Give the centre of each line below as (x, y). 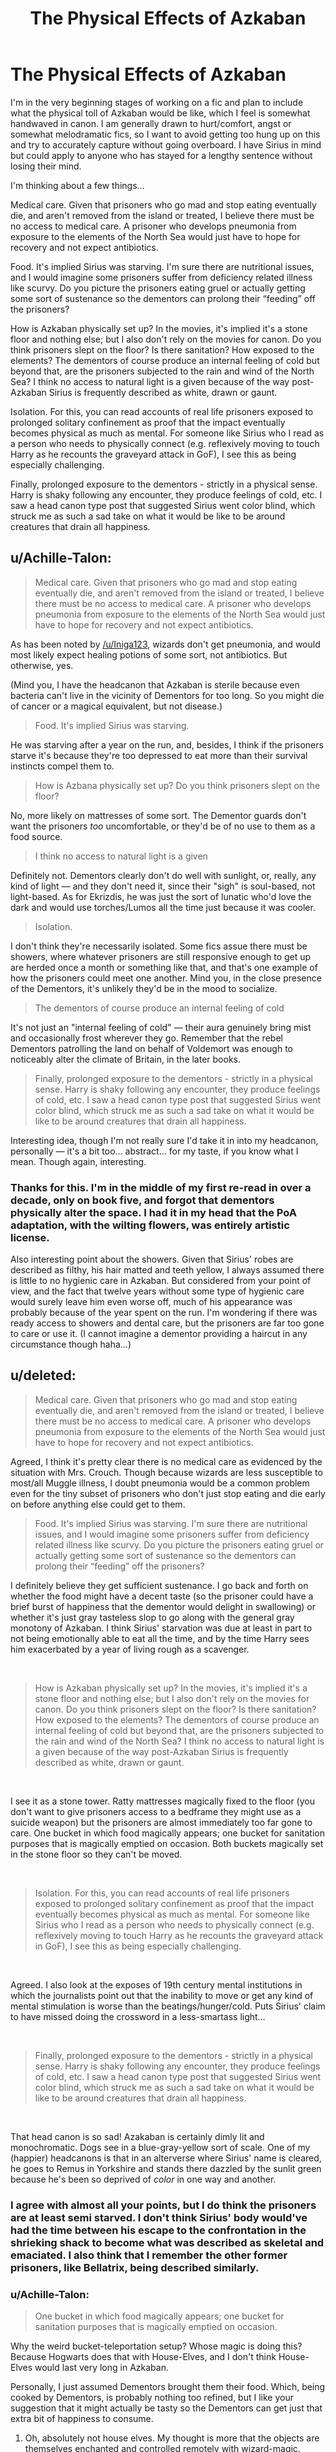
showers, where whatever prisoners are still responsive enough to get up (161, 956)
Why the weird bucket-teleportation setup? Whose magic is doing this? (156, 2346)
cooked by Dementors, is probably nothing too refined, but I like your (152, 2398)
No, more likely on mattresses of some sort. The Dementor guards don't (158, 815)
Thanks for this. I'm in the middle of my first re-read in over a (161, 1187)
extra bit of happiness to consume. (82, 2419)
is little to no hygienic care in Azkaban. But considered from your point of (161, 1281)
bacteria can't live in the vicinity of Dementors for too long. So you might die (167, 695)
